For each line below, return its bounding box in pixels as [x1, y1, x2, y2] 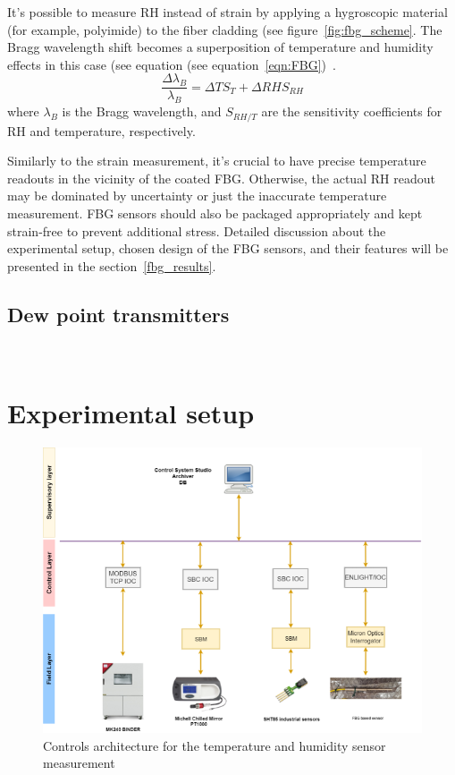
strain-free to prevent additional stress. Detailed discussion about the [7, 221, 386, 240]
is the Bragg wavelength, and [62, 102, 222, 121]
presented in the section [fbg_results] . [7, 256, 216, 275]
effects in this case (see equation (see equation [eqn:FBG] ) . [7, 55, 336, 73]
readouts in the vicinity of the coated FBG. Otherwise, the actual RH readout [7, 168, 435, 187]
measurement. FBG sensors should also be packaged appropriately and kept [7, 204, 423, 223]
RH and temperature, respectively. [7, 121, 196, 140]
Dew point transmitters [7, 300, 230, 328]
